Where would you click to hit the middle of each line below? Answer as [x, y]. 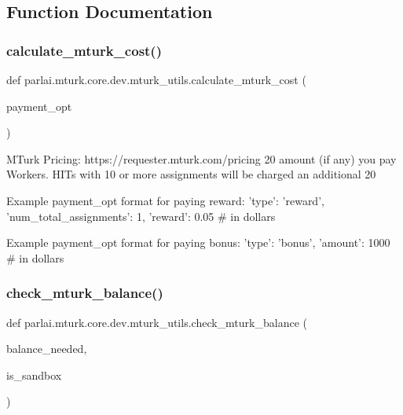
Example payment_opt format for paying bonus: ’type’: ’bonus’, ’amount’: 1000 [198, 242]
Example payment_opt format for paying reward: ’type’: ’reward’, [165, 200]
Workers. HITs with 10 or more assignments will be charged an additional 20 [191, 174]
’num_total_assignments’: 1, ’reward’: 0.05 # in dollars [141, 216]
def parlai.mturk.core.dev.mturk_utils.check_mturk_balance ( [157, 322]
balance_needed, [47, 349]
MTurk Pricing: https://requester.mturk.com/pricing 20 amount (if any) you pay [201, 158]
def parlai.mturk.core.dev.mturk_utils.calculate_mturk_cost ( [156, 79]
